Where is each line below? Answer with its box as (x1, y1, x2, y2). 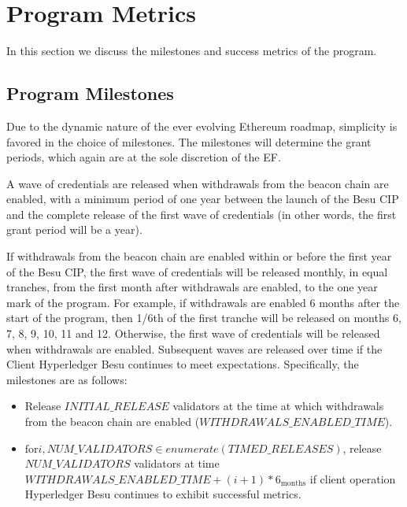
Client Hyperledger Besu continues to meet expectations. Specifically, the (6, 356, 359, 372)
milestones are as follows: (6, 371, 128, 387)
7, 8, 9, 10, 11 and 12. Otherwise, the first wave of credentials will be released (6, 325, 380, 342)
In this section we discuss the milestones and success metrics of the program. (6, 43, 377, 59)
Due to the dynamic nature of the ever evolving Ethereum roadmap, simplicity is (6, 117, 398, 134)
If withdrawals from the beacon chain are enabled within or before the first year (6, 248, 392, 265)
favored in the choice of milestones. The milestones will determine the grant (6, 133, 372, 150)
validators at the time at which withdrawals (172, 398, 384, 414)
